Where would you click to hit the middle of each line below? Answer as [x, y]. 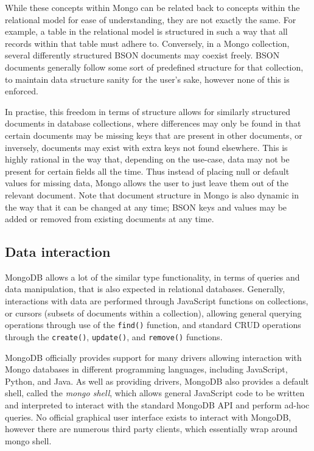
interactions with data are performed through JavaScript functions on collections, [157, 301]
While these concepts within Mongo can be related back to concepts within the [152, 7]
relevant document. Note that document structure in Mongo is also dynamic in [152, 194]
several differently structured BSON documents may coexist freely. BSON [142, 55]
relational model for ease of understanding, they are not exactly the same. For [151, 19]
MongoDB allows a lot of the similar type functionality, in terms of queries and [152, 277]
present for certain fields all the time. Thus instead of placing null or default [147, 171]
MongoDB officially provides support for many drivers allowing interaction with [153, 357]
